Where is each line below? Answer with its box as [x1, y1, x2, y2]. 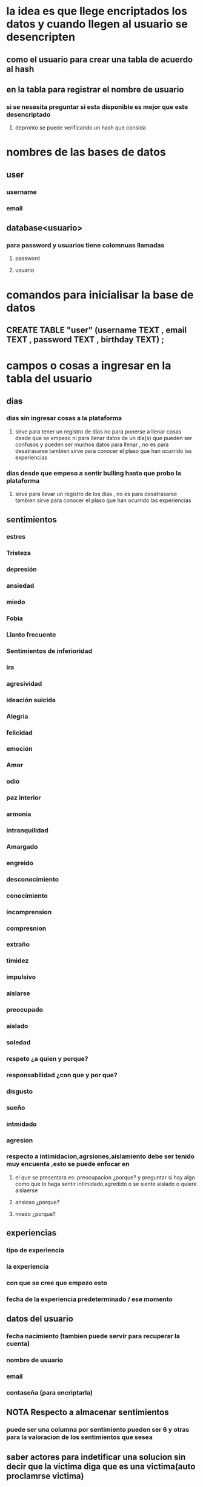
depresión [6, 565, 38, 574]
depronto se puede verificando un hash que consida [15, 124, 147, 131]
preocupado [6, 1006, 44, 1014]
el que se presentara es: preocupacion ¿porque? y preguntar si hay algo [15, 1173, 195, 1181]
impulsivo [6, 973, 36, 981]
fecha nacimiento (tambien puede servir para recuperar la [6, 1332, 180, 1340]
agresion [6, 1136, 33, 1144]
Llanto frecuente [6, 630, 56, 639]
